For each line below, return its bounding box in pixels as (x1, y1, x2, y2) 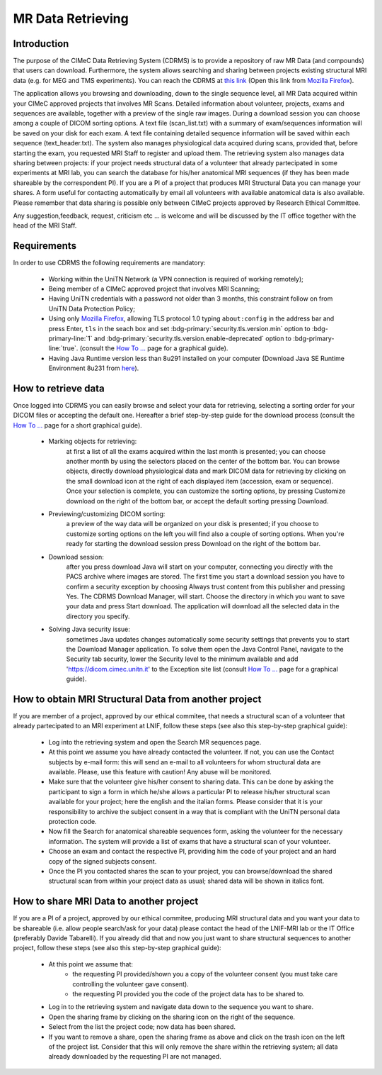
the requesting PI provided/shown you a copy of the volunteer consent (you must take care (72, 970, 338, 979)
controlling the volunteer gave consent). (72, 979, 189, 988)
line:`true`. (48, 344, 79, 352)
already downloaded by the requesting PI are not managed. (48, 1052, 222, 1061)
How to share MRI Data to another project (13, 896, 199, 908)
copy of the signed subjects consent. (48, 857, 157, 865)
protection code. (48, 818, 97, 825)
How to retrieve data (13, 382, 105, 394)
